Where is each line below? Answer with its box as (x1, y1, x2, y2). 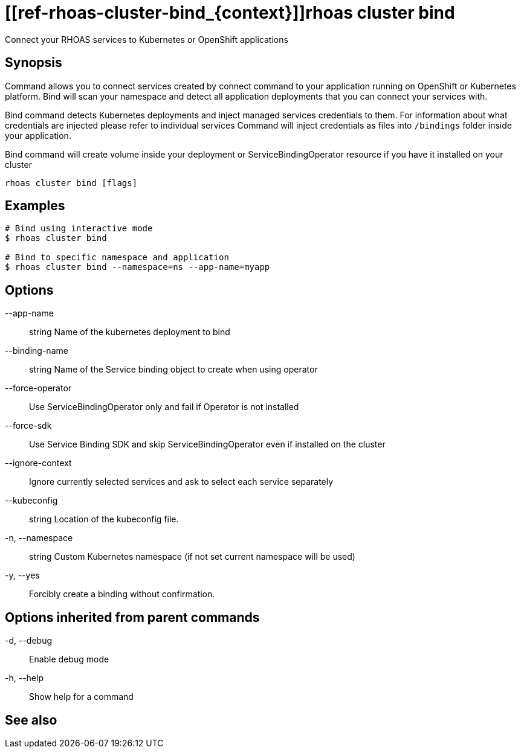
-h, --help (5, 673, 44, 684)
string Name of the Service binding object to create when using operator (29, 364, 318, 375)
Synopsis (5, 55, 62, 71)
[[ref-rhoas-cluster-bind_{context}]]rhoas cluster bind (5, 2, 455, 23)
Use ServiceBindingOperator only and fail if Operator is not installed (29, 402, 299, 412)
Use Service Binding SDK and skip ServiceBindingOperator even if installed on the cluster (29, 439, 386, 450)
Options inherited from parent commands (5, 609, 260, 625)
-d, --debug (5, 635, 53, 646)
